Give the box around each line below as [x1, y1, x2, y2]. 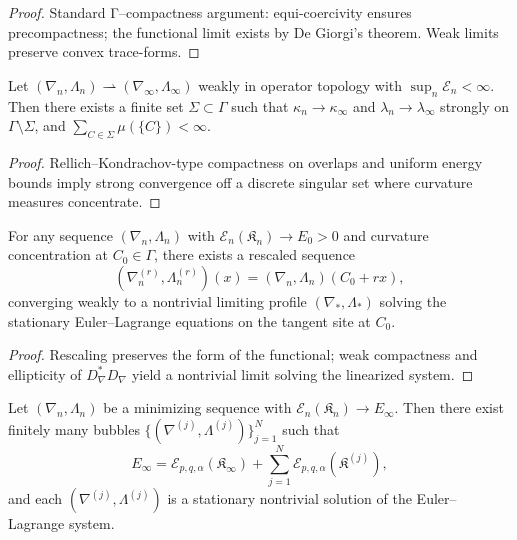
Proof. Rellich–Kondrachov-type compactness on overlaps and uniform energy [8, 151, 483, 172]
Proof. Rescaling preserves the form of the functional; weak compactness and [8, 344, 478, 365]
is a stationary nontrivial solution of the [167, 488, 412, 509]
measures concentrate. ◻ [8, 191, 161, 212]
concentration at [8, 244, 108, 265]
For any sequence [8, 224, 113, 245]
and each [8, 488, 63, 509]
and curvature [343, 224, 429, 245]
